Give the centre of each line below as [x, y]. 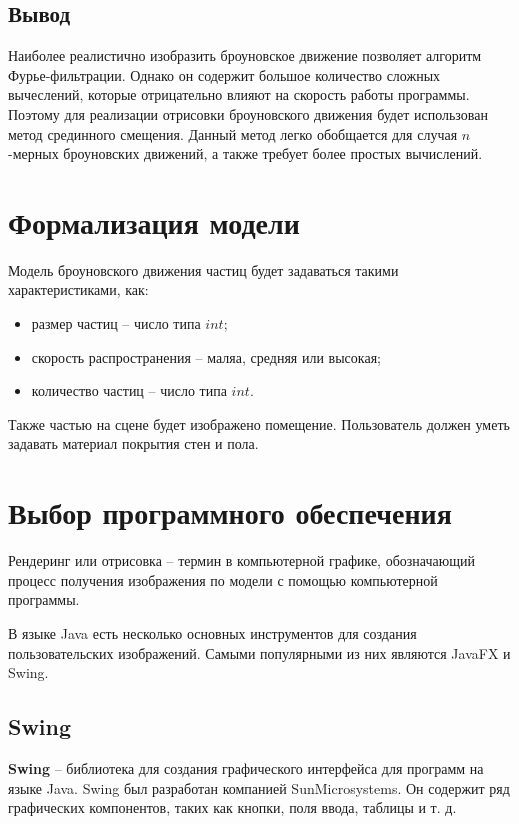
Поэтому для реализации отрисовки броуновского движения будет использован [248, 113]
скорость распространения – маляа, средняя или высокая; [206, 356]
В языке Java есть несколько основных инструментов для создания [212, 632]
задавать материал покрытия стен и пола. [133, 443]
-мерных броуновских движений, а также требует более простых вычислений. [245, 153]
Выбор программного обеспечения [230, 512]
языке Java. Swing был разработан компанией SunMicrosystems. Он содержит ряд [259, 787]
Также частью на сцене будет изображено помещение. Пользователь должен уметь [259, 423]
